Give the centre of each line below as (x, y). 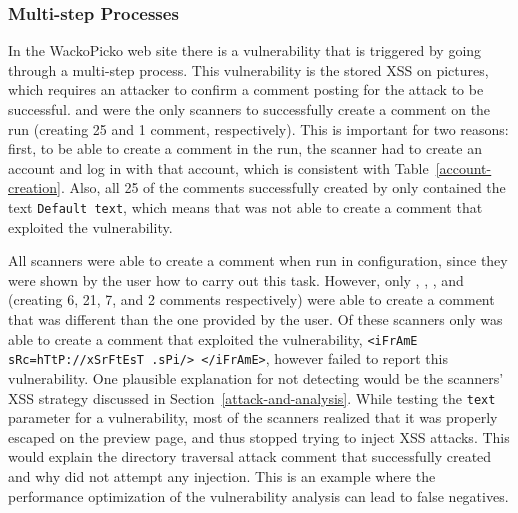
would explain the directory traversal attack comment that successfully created (250, 456)
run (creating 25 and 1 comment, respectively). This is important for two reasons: (258, 128)
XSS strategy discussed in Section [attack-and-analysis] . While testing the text (252, 397)
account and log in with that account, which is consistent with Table (218, 167)
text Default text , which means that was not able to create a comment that (245, 206)
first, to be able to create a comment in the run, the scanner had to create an (245, 148)
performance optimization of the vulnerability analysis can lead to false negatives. (258, 495)
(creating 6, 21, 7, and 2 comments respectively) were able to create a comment (251, 299)
